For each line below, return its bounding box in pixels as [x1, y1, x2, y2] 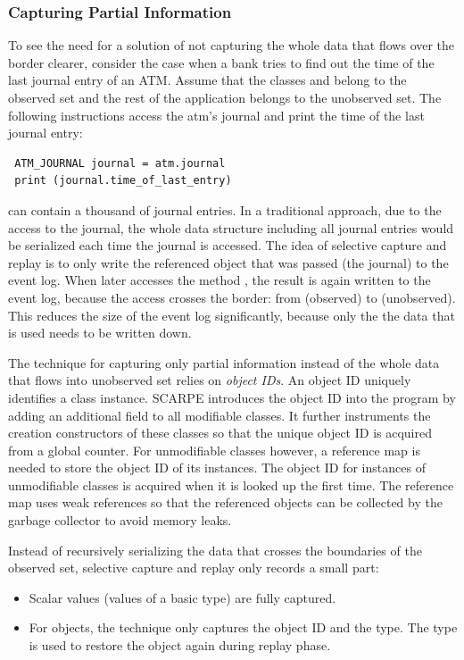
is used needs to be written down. [8, 323, 192, 342]
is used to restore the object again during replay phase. [29, 636, 331, 655]
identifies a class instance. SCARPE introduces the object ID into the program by [8, 388, 456, 406]
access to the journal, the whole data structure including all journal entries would [8, 218, 454, 237]
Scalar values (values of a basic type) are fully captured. [29, 588, 336, 606]
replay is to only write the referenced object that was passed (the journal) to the [8, 253, 449, 272]
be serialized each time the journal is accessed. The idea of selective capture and [8, 236, 447, 255]
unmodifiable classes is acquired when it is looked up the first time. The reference [8, 475, 454, 494]
